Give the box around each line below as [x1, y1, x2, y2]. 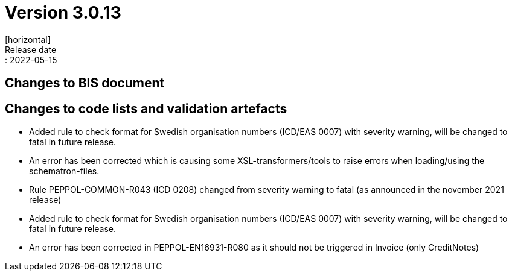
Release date [5, 44, 57, 55]
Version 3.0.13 [5, 2, 121, 23]
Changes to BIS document [5, 75, 165, 91]
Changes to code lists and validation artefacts [5, 101, 287, 116]
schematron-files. [29, 166, 100, 177]
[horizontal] [5, 34, 51, 45]
